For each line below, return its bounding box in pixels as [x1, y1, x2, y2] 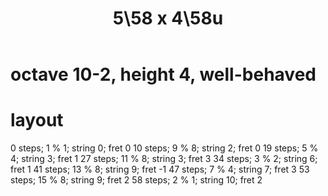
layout [10, 109, 64, 132]
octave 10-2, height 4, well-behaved [10, 63, 317, 86]
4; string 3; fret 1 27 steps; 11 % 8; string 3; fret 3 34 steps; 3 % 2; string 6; [10, 153, 318, 165]
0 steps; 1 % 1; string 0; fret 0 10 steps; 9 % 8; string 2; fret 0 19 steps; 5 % [10, 142, 319, 154]
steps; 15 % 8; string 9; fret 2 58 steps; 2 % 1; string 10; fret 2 [10, 174, 263, 186]
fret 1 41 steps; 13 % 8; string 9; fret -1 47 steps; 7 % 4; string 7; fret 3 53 [10, 163, 310, 176]
